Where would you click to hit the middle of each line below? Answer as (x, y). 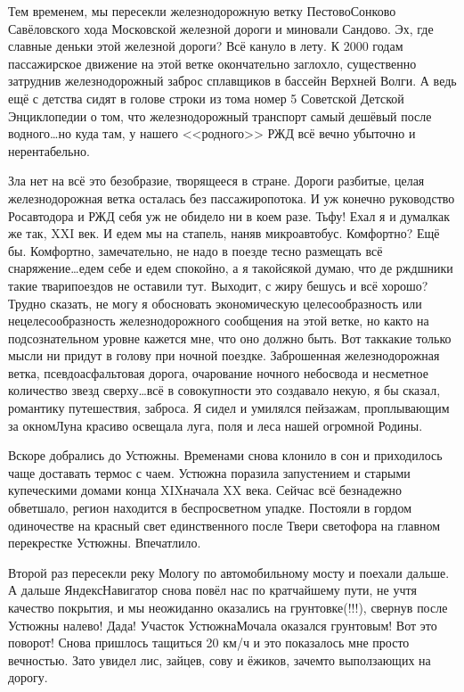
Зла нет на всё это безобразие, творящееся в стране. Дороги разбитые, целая (216, 181)
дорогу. (28, 677)
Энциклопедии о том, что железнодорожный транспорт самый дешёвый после (220, 115)
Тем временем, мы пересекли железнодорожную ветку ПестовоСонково (202, 11)
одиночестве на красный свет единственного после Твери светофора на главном (224, 525)
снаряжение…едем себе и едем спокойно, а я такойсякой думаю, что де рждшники (231, 268)
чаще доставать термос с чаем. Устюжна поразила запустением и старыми (209, 472)
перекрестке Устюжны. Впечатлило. (105, 543)
